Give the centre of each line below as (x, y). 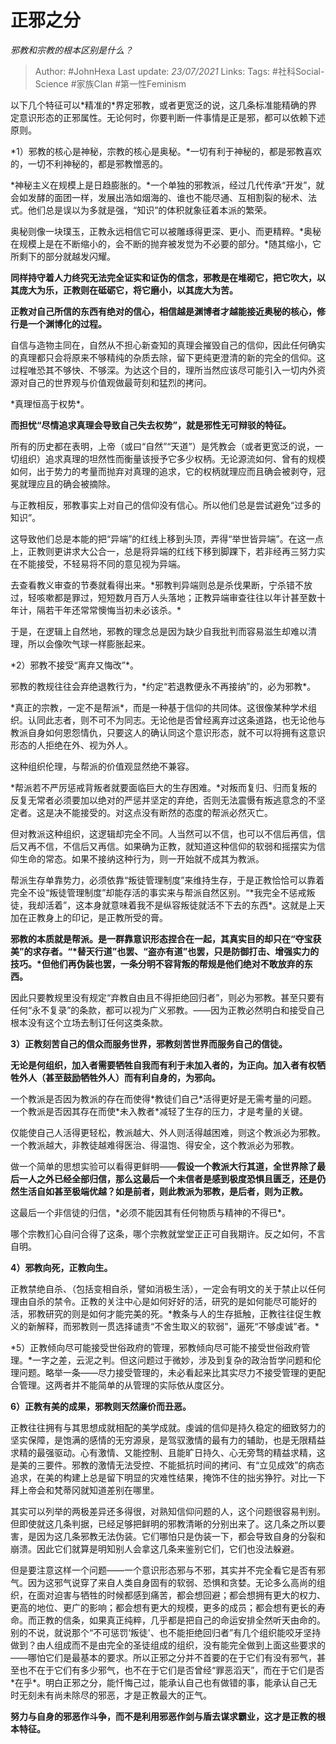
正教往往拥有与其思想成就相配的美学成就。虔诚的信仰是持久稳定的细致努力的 (168, 1427)
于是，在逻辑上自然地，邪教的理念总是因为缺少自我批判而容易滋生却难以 (159, 631)
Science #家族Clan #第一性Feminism (110, 83)
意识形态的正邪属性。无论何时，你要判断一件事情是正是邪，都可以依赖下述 (172, 117)
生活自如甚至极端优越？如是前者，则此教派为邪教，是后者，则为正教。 (163, 1191)
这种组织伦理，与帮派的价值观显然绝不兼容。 (102, 766)
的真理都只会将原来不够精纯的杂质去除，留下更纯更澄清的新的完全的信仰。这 (168, 357)
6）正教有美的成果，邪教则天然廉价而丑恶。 (101, 1406)
